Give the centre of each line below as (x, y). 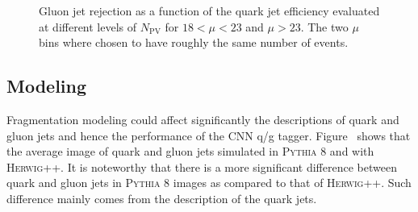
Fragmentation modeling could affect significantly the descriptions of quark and (203, 119)
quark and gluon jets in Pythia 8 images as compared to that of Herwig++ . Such (209, 183)
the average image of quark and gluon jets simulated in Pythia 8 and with (190, 151)
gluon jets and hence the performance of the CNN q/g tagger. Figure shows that (209, 135)
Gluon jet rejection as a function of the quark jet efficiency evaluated (209, 10)
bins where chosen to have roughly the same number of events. (194, 42)
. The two (324, 26)
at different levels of (88, 26)
